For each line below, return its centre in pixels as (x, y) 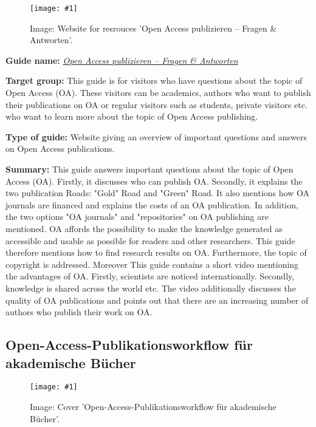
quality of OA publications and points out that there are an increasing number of (157, 300)
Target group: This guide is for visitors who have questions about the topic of (154, 80)
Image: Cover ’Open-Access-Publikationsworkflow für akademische (153, 406)
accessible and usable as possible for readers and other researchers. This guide (150, 240)
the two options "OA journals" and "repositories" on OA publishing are (137, 217)
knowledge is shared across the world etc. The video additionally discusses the (151, 288)
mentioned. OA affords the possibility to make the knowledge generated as (144, 228)
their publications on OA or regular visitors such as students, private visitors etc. (156, 104)
